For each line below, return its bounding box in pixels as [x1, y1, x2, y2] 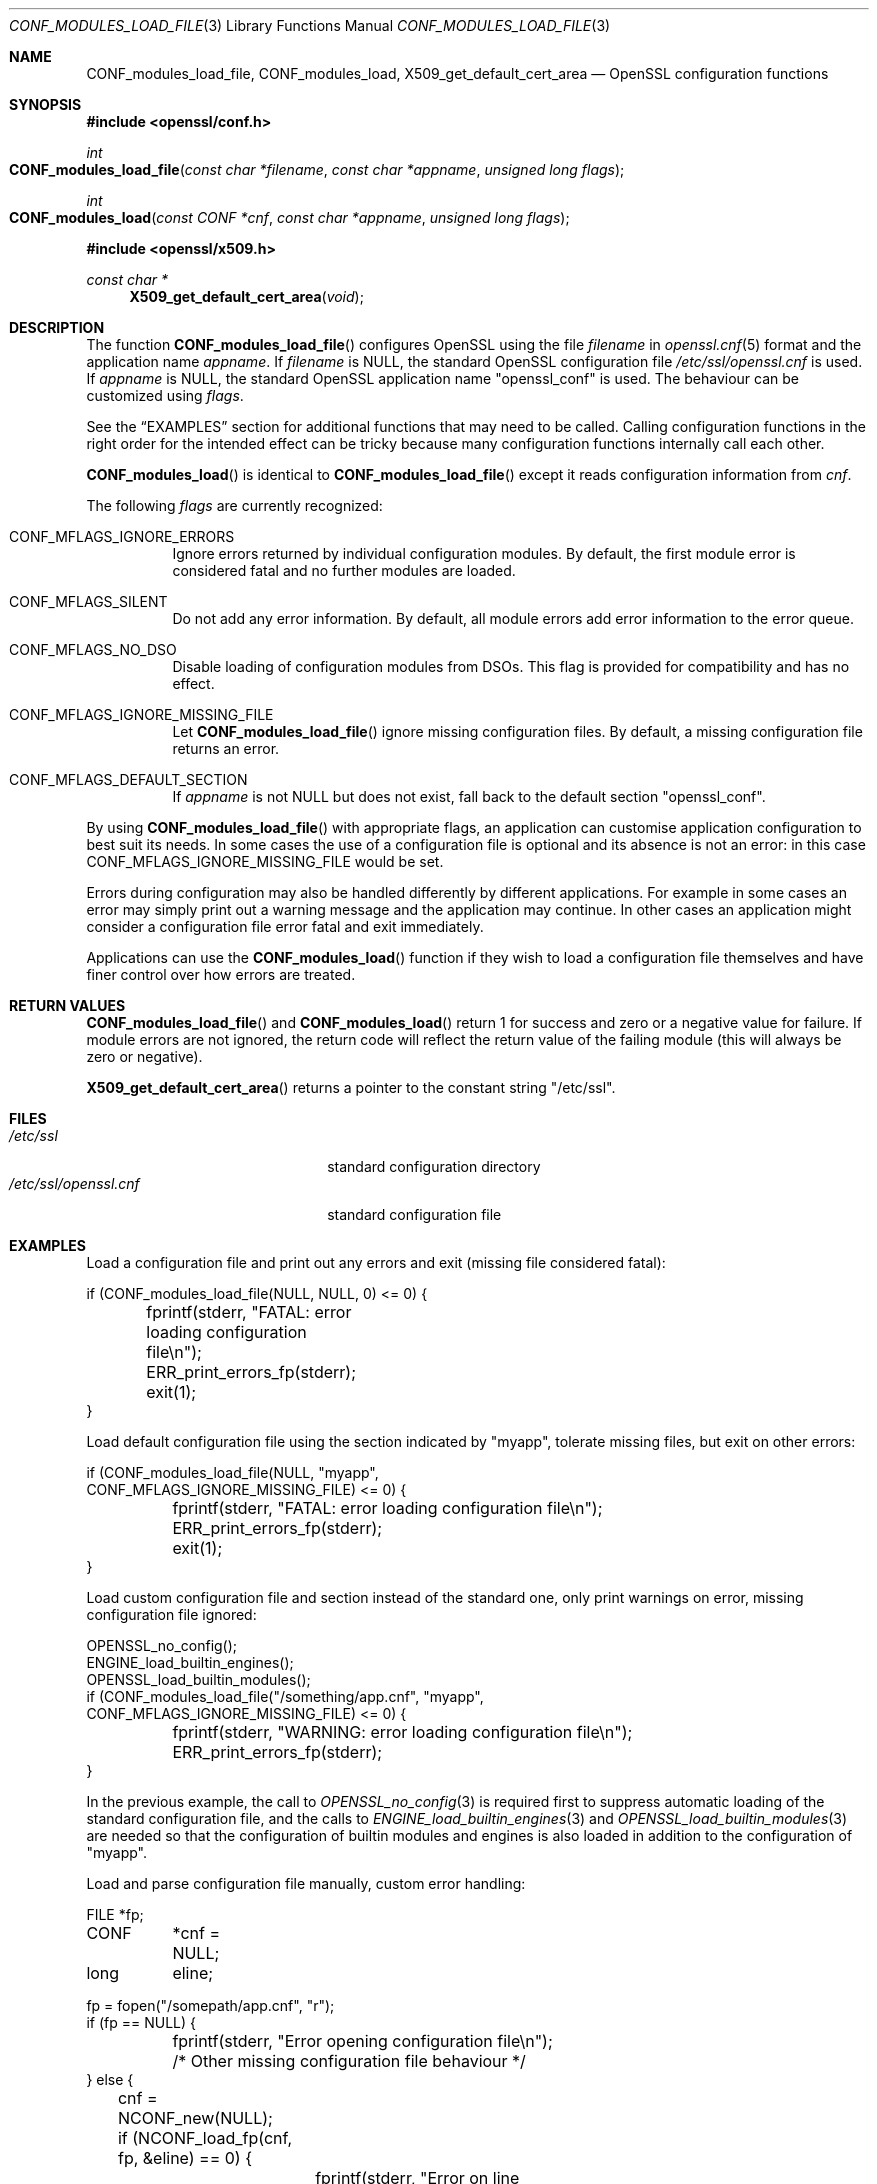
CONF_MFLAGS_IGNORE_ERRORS [9, 528, 235, 545]
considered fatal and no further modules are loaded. [172, 562, 516, 579]
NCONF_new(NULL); [117, 2108, 273, 2128]
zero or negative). [86, 1048, 203, 1065]
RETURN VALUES [9, 997, 126, 1014]
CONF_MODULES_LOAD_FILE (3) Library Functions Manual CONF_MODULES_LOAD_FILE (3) [9, 17, 611, 34]
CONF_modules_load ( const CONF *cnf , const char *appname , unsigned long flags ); [9, 209, 570, 226]
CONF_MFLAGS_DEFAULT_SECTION [9, 771, 248, 788]
